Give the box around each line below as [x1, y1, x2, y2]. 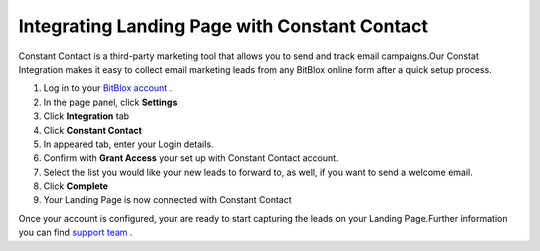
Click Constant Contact [43, 124, 142, 136]
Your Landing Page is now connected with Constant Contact [43, 194, 292, 206]
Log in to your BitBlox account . [43, 82, 173, 94]
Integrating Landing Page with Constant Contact [18, 15, 429, 37]
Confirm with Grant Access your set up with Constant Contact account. [43, 152, 339, 164]
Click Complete [43, 180, 109, 192]
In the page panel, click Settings [43, 96, 178, 108]
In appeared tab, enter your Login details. [43, 138, 214, 150]
